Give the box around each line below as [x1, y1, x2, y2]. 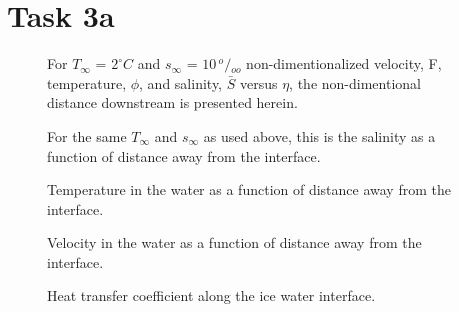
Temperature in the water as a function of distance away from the [47, 179, 451, 200]
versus [239, 72, 278, 93]
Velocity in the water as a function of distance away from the [47, 232, 422, 253]
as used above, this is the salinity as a [203, 125, 436, 146]
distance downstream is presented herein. [47, 92, 298, 113]
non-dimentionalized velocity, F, [246, 53, 442, 74]
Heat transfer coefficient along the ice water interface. [47, 285, 376, 306]
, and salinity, [139, 72, 222, 93]
